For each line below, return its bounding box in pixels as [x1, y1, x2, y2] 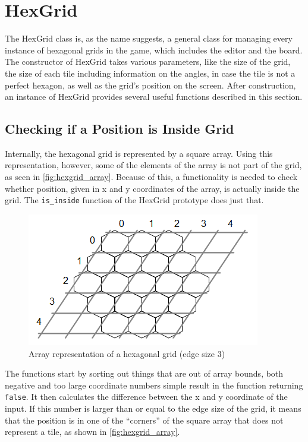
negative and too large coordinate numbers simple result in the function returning [5, 378, 303, 391]
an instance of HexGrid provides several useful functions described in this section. [5, 90, 303, 103]
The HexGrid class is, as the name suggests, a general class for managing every [5, 32, 293, 45]
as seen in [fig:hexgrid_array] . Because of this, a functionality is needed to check [5, 171, 298, 183]
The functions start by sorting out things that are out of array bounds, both [5, 367, 284, 380]
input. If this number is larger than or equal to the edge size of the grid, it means [5, 402, 301, 414]
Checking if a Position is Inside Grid [5, 119, 234, 138]
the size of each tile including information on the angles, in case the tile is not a [5, 67, 296, 79]
